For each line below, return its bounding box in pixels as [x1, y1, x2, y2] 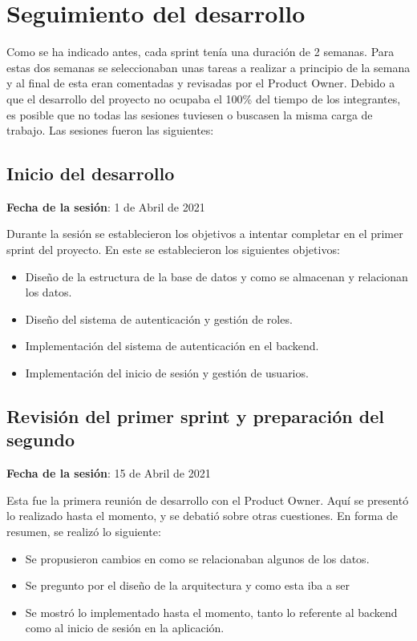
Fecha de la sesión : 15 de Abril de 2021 [6, 465, 211, 482]
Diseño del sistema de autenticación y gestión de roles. [25, 310, 293, 327]
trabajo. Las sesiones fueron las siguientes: [6, 122, 214, 139]
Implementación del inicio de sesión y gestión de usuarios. [25, 365, 309, 381]
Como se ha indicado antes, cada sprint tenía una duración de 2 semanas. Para [6, 43, 395, 60]
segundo [6, 427, 75, 452]
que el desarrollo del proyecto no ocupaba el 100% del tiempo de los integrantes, [6, 90, 401, 107]
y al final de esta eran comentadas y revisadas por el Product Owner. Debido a [6, 75, 395, 91]
